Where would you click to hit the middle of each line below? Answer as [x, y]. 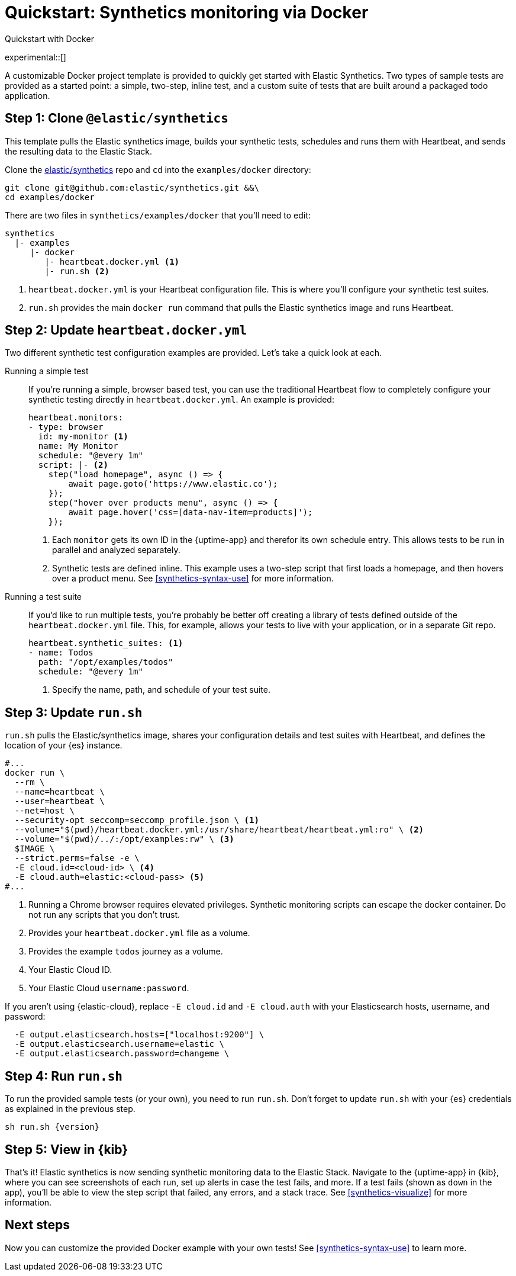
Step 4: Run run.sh [64, 1076]
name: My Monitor [78, 446]
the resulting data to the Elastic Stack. [78, 151]
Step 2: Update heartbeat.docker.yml [126, 330]
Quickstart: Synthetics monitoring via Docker [187, 12]
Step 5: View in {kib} [67, 1149]
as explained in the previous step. [70, 1109]
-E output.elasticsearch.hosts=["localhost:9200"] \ [139, 1035]
